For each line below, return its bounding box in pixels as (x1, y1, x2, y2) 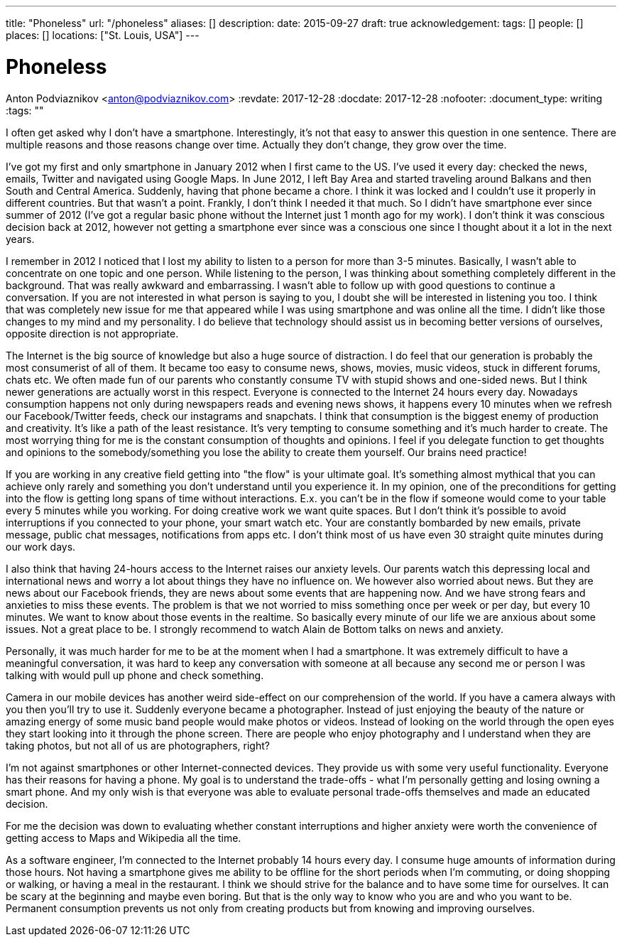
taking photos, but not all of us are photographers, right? (6, 739, 270, 752)
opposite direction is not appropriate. (6, 327, 179, 340)
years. (6, 232, 35, 245)
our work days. (6, 540, 76, 553)
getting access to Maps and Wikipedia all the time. (6, 831, 241, 844)
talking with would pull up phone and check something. (6, 668, 264, 681)
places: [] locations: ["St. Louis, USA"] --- (6, 29, 200, 41)
